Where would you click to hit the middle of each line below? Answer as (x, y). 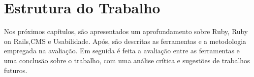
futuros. (16, 70)
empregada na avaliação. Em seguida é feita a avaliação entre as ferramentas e (122, 51)
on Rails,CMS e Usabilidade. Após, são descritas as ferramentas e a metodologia (125, 41)
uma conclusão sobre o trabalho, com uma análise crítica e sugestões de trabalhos (127, 60)
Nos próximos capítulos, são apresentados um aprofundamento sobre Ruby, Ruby (126, 31)
